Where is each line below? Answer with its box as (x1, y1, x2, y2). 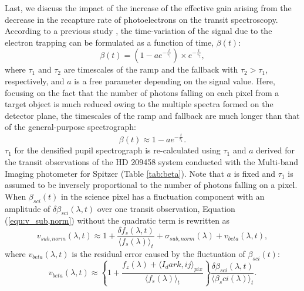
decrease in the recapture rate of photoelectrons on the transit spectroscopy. (5, 13, 278, 25)
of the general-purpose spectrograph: (5, 121, 136, 133)
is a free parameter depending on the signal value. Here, (74, 74, 275, 87)
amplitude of (5, 202, 50, 214)
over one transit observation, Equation (97, 202, 235, 214)
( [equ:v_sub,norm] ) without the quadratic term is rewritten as (5, 214, 230, 227)
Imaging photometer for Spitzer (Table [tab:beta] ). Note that (5, 167, 224, 179)
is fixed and (234, 167, 276, 179)
